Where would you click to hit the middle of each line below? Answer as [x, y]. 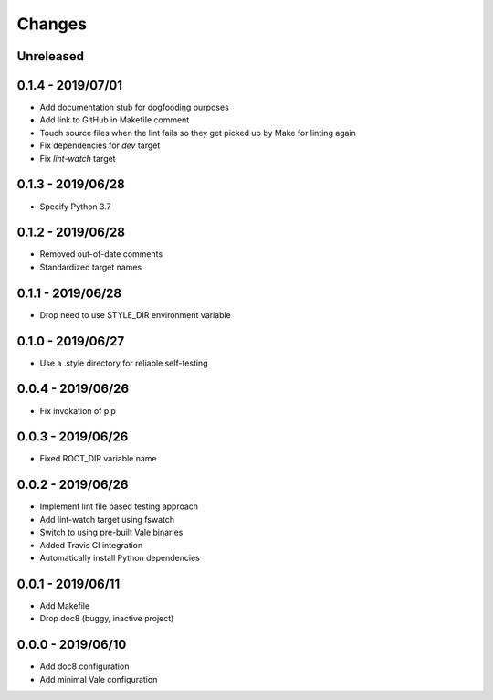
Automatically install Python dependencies [120, 557]
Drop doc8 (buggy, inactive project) [107, 619]
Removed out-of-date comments [101, 254]
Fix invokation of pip [78, 410]
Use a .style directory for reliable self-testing [124, 363]
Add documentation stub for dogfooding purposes [135, 107]
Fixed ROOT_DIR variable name [98, 459]
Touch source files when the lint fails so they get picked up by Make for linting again [198, 133]
